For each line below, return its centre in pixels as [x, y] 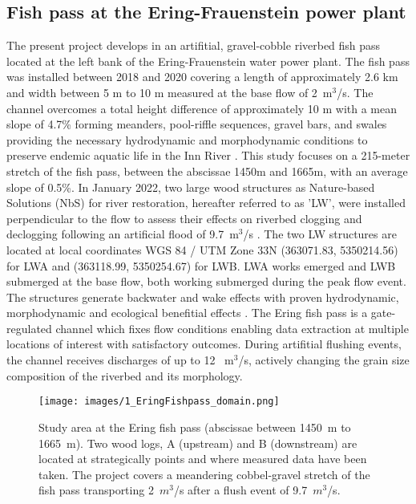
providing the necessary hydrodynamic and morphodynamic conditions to [187, 139]
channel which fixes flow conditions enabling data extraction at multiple [232, 328]
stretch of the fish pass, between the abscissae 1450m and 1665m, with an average [207, 171]
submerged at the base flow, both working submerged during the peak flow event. [206, 281]
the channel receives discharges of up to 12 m [120, 360]
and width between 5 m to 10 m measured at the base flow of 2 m [170, 92]
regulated [29, 328]
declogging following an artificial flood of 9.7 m [123, 234]
